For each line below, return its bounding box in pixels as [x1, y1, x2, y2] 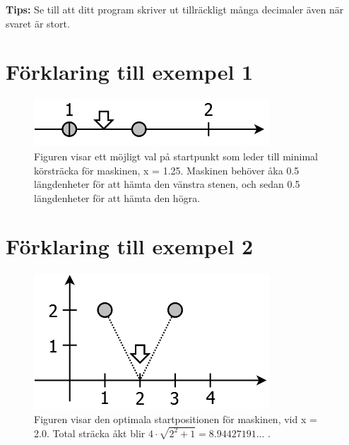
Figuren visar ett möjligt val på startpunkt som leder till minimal [34, 148, 318, 163]
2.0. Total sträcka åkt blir [34, 425, 146, 440]
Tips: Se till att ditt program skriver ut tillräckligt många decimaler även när [6, 2, 344, 16]
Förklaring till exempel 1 [6, 57, 254, 86]
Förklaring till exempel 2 [6, 232, 254, 261]
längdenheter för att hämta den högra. [34, 190, 201, 205]
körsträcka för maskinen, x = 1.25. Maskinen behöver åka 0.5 [34, 162, 300, 177]
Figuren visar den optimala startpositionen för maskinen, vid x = [34, 412, 317, 426]
